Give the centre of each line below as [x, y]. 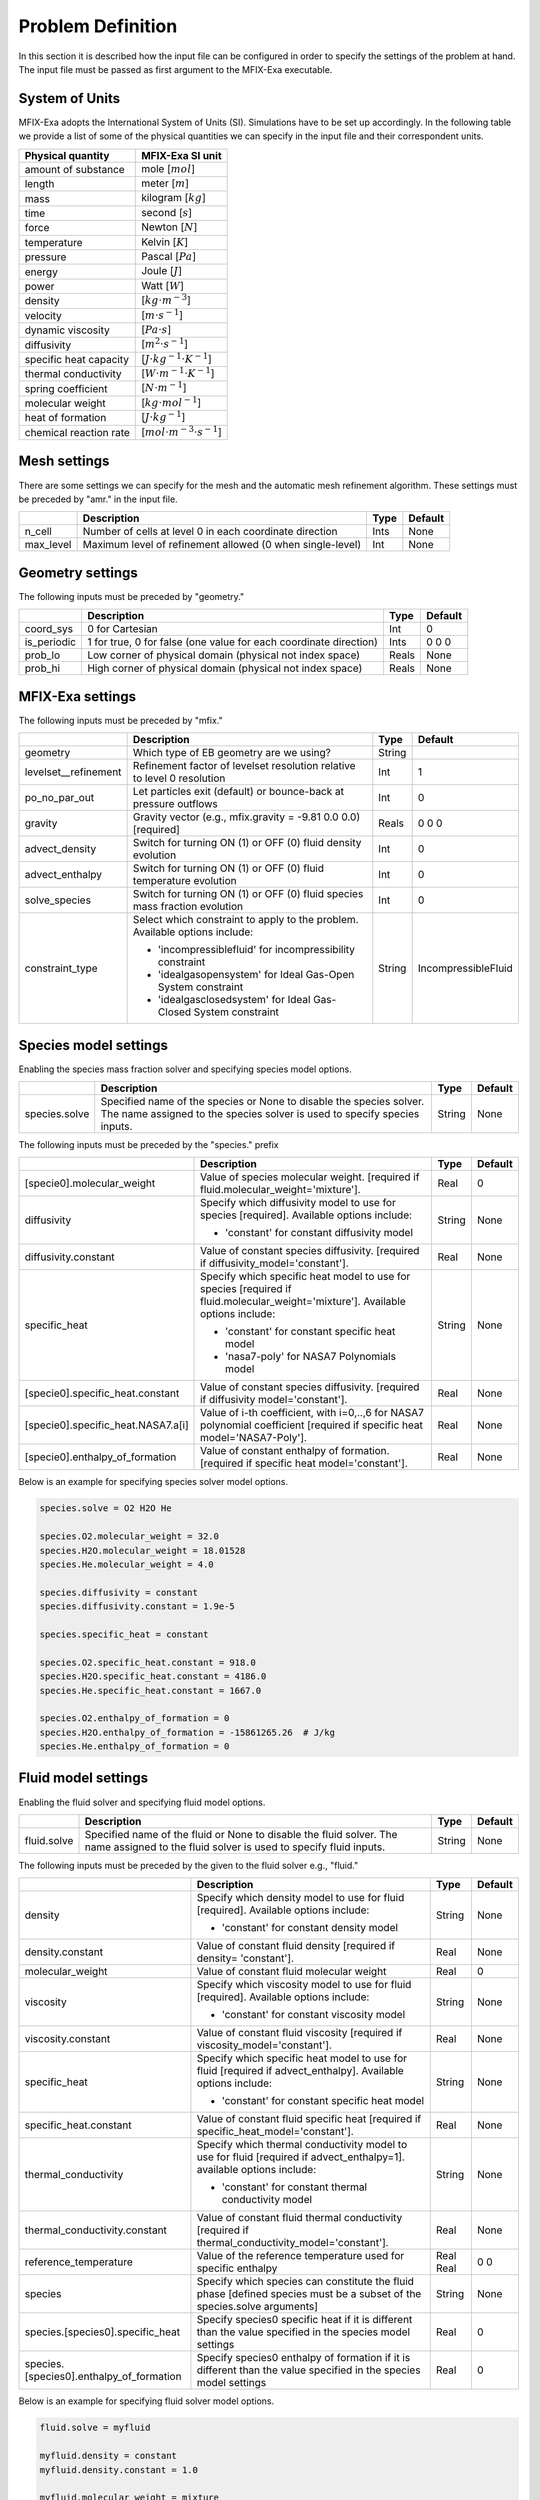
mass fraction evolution [188, 907]
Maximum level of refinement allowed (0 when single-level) [222, 545]
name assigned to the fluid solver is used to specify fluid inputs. [234, 1847]
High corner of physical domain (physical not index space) [224, 668]
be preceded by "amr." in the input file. [98, 499]
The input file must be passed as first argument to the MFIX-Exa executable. [175, 69]
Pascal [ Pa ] [169, 256]
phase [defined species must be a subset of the [309, 2294]
